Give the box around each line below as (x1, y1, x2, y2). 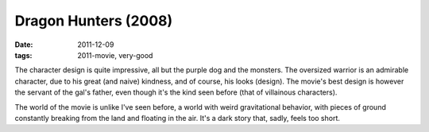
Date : (14, 40, 33, 49)
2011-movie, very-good (77, 50, 153, 60)
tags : (14, 50, 33, 60)
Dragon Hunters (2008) (14, 12, 173, 29)
